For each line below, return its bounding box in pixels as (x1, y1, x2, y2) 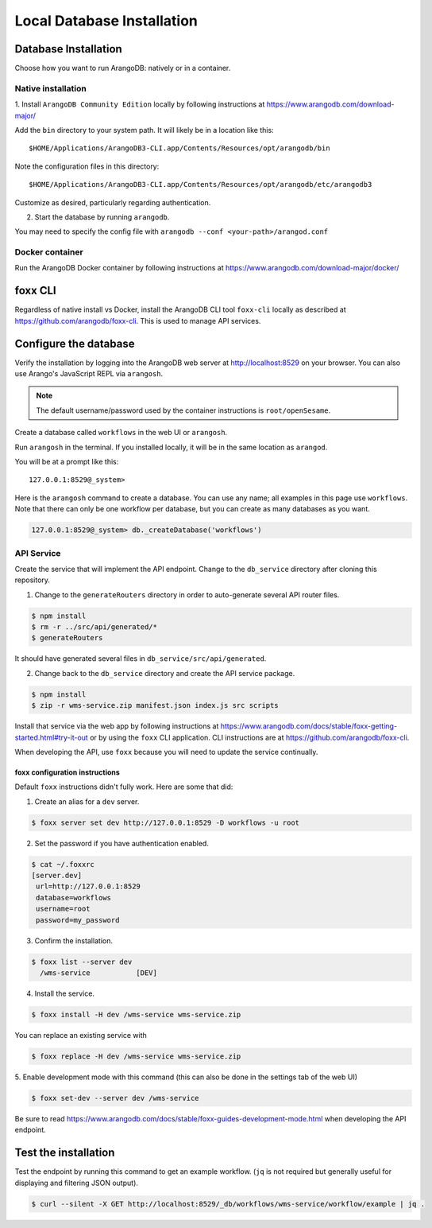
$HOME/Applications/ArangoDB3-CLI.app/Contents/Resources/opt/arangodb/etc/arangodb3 (29, 180, 372, 189)
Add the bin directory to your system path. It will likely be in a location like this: (14, 125, 274, 134)
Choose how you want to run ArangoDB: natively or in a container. (14, 64, 231, 73)
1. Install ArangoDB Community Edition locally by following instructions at (14, 99, 265, 109)
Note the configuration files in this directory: (14, 161, 160, 171)
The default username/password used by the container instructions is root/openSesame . (36, 406, 331, 415)
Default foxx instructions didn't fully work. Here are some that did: (14, 782, 233, 791)
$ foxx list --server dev (31, 957, 133, 966)
